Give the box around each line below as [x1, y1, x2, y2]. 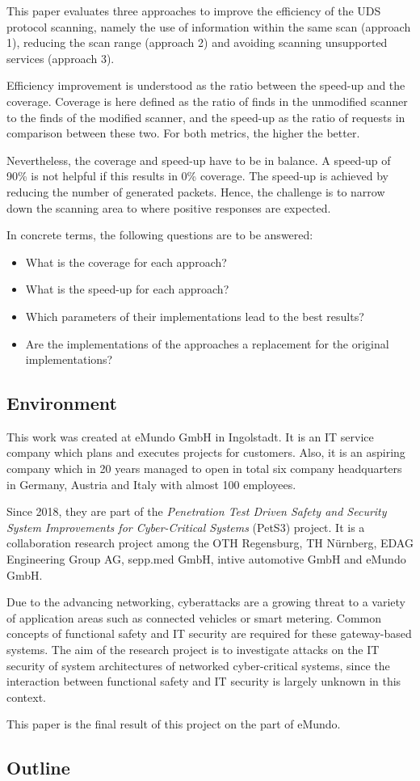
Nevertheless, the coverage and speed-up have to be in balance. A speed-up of [6, 151, 391, 168]
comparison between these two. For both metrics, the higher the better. [6, 125, 360, 141]
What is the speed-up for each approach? [25, 281, 229, 298]
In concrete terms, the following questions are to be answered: [6, 226, 313, 243]
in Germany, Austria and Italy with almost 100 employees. [6, 475, 296, 492]
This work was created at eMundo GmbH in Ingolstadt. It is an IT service [6, 428, 374, 445]
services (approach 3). [6, 49, 115, 66]
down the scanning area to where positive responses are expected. [6, 199, 331, 216]
